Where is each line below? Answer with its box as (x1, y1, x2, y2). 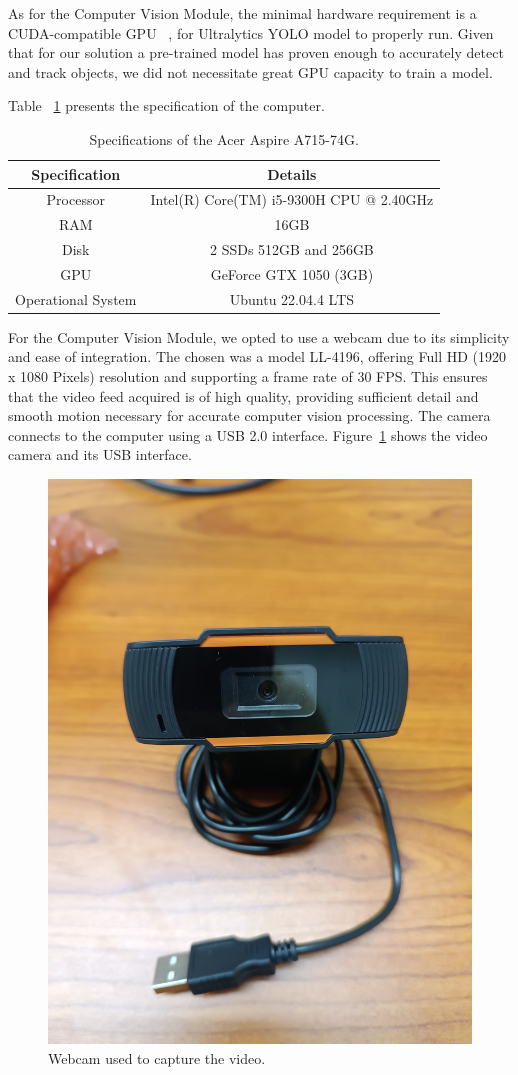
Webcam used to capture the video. (48, 1047, 266, 1068)
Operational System (15, 288, 137, 309)
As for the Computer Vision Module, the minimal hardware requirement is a (8, 3, 477, 23)
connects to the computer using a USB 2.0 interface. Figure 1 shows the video (8, 424, 488, 445)
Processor (46, 189, 105, 210)
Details (267, 163, 317, 184)
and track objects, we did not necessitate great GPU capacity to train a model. (8, 61, 493, 82)
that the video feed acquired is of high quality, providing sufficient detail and (8, 385, 479, 406)
